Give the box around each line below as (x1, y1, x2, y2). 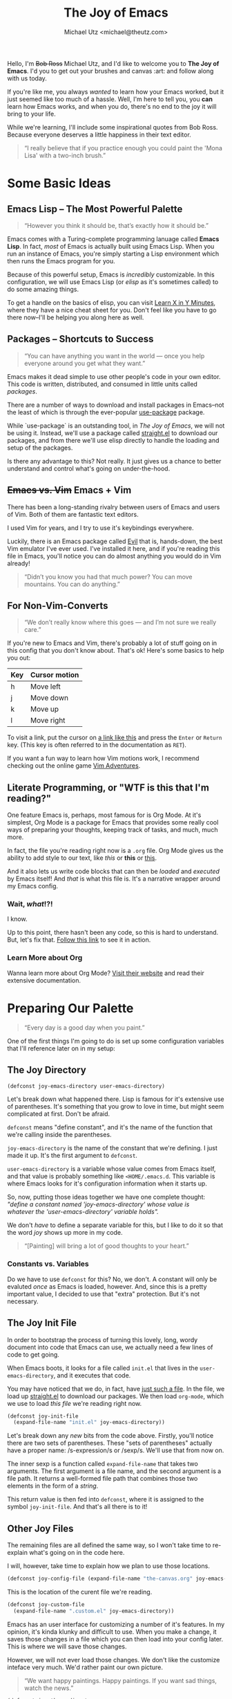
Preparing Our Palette (7, 1000, 134, 1016)
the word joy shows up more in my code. (7, 1229, 123, 1237)
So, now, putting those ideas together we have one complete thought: (7, 1193, 206, 1201)
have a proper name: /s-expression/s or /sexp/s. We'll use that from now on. (7, 1446, 224, 1454)
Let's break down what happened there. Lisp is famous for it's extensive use (7, 1095, 224, 1103)
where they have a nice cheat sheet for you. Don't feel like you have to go (7, 306, 217, 314)
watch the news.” (23, 1684, 74, 1692)
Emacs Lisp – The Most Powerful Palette (7, 203, 183, 215)
